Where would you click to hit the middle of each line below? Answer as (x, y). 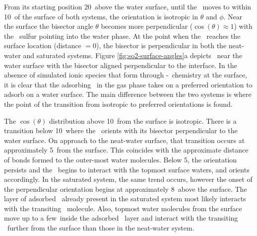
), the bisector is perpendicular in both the (161, 45)
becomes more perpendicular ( (147, 26)
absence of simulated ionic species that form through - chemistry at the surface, (126, 75)
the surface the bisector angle (49, 26)
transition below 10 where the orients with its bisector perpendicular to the (121, 130)
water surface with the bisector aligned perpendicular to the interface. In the (121, 65)
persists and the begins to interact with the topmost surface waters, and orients (127, 169)
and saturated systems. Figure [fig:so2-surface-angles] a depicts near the (133, 55)
